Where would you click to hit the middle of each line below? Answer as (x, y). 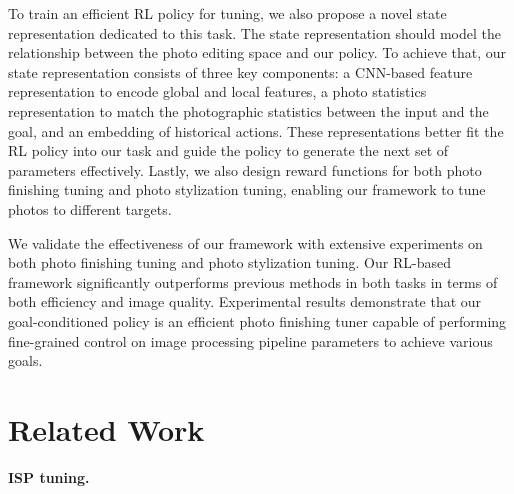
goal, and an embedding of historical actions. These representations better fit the (256, 130)
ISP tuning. (49, 476)
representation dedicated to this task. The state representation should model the (254, 32)
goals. (25, 360)
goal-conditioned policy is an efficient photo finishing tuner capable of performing (257, 320)
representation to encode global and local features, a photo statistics (217, 91)
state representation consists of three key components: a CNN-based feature (240, 71)
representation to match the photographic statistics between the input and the (248, 110)
